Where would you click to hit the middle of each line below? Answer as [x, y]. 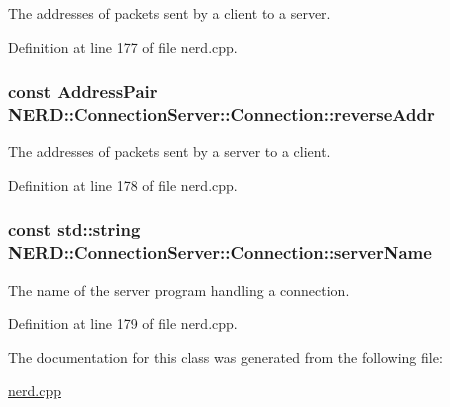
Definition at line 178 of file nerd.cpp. [123, 184]
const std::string [74, 229]
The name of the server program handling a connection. [179, 289]
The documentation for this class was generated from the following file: [225, 356]
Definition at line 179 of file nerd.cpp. [123, 323]
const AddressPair [83, 91]
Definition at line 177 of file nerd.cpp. [123, 46]
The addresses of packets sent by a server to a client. [169, 151]
